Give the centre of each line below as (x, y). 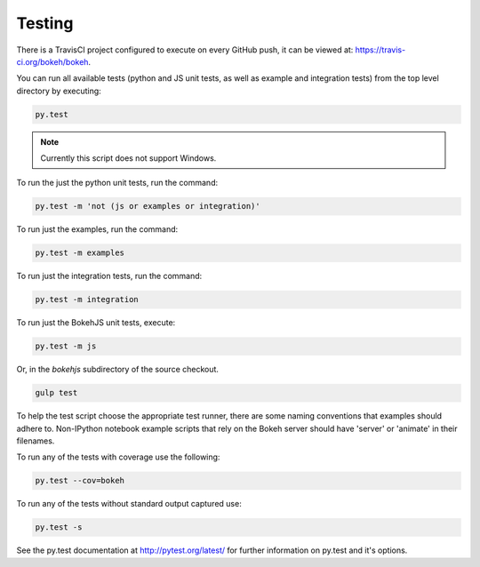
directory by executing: (59, 91)
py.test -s (59, 527)
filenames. (36, 441)
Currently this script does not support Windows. (128, 158)
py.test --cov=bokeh (80, 481)
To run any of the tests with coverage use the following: (118, 457)
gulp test (56, 393)
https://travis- (380, 50)
